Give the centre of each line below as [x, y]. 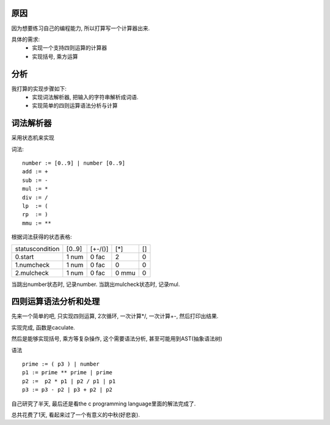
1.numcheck [32, 265]
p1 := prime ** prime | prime [68, 373]
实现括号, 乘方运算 [55, 56]
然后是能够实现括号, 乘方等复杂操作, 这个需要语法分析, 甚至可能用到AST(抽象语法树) [117, 339]
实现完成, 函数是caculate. [43, 327]
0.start [24, 257]
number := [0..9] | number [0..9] [74, 163]
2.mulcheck [32, 273]
